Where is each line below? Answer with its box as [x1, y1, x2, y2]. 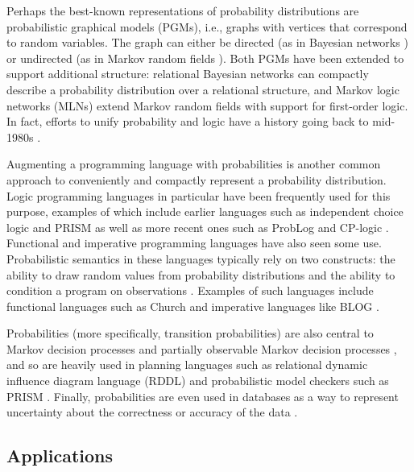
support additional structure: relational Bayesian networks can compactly [6, 65, 369, 82]
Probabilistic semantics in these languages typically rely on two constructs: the [6, 250, 395, 267]
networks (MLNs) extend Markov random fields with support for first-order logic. [6, 97, 408, 114]
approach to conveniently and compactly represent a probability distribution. [6, 171, 387, 188]
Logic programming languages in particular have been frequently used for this [6, 187, 391, 204]
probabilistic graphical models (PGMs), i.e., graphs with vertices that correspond [6, 18, 408, 35]
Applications [6, 443, 114, 468]
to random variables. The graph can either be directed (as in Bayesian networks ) [6, 34, 408, 51]
